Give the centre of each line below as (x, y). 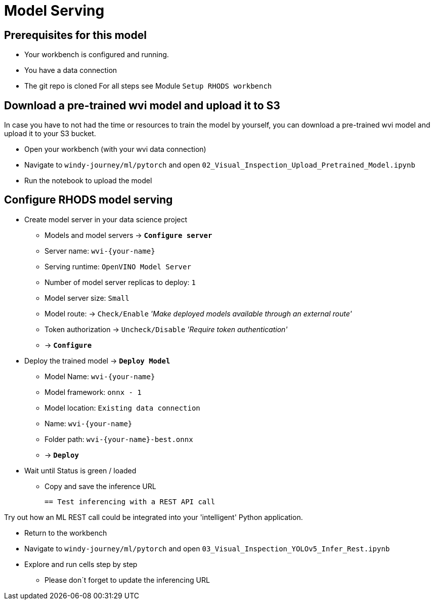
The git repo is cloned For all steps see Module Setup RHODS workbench (148, 86)
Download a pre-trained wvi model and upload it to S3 (142, 105)
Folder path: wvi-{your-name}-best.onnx (119, 439)
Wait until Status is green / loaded (80, 470)
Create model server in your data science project (106, 219)
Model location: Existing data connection (122, 408)
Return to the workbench (66, 533)
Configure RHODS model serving (89, 200)
